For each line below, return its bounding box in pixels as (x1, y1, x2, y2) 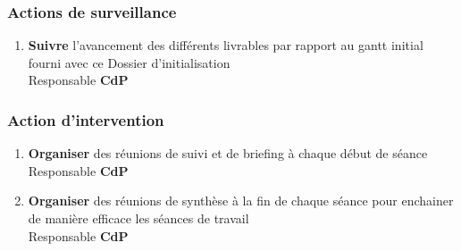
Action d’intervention (7, 108, 164, 130)
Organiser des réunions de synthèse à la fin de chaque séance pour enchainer (28, 191, 454, 210)
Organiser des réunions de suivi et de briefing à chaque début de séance (28, 144, 428, 163)
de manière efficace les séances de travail (28, 209, 249, 227)
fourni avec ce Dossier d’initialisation (28, 53, 230, 71)
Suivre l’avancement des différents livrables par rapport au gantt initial (28, 36, 423, 54)
